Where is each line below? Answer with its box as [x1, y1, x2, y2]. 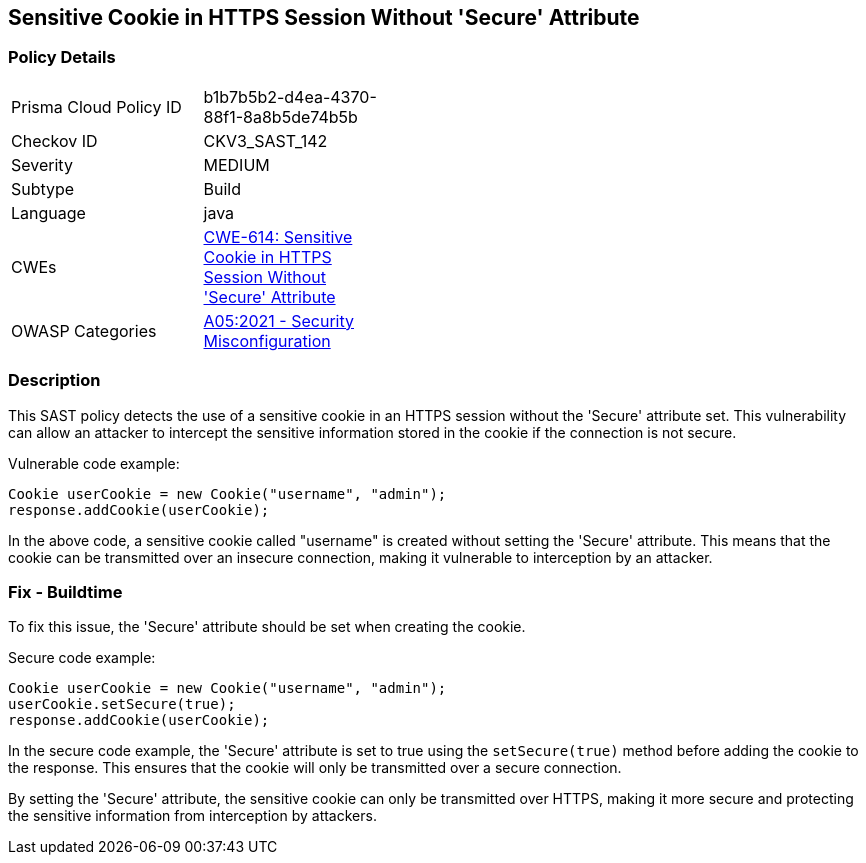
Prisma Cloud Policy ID [11, 96, 182, 117]
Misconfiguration [203, 330, 331, 351]
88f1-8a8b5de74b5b [203, 106, 358, 127]
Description [8, 370, 101, 391]
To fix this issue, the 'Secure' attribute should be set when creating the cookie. [8, 618, 526, 636]
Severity [11, 154, 73, 175]
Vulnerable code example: [8, 454, 180, 472]
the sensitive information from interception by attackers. [8, 807, 377, 825]
